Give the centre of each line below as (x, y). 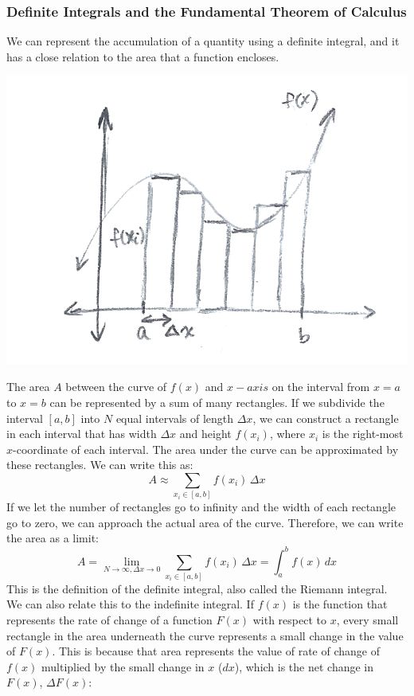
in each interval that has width (82, 434)
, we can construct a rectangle (326, 418)
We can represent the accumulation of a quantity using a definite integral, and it (203, 41)
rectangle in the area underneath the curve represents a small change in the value (205, 635)
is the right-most (363, 434)
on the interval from (321, 387)
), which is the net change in (304, 666)
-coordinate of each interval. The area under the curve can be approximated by (206, 449)
